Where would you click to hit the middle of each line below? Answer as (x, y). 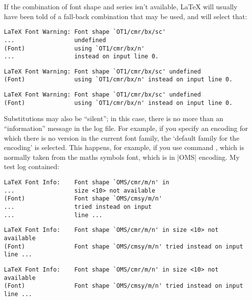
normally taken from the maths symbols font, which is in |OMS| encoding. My (122, 157)
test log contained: (32, 166)
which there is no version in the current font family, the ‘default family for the (122, 137)
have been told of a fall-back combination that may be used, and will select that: (126, 16)
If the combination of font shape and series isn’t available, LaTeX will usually (121, 6)
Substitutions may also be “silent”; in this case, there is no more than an (114, 118)
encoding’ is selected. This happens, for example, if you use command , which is (124, 147)
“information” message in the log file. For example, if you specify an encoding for (126, 128)
